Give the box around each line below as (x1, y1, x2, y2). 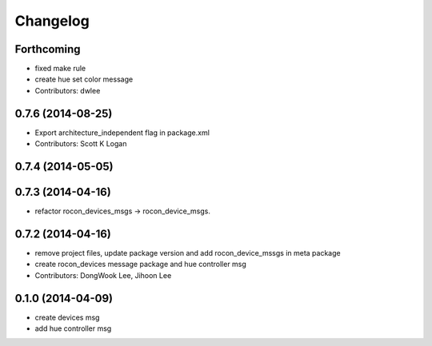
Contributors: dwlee (34, 86, 101, 95)
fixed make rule (34, 64, 86, 74)
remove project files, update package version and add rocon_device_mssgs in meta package (34, 248, 341, 257)
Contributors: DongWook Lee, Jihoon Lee (34, 270, 172, 280)
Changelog (14, 12, 90, 30)
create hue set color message (34, 74, 134, 84)
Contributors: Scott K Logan (34, 139, 127, 149)
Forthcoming (14, 42, 81, 56)
